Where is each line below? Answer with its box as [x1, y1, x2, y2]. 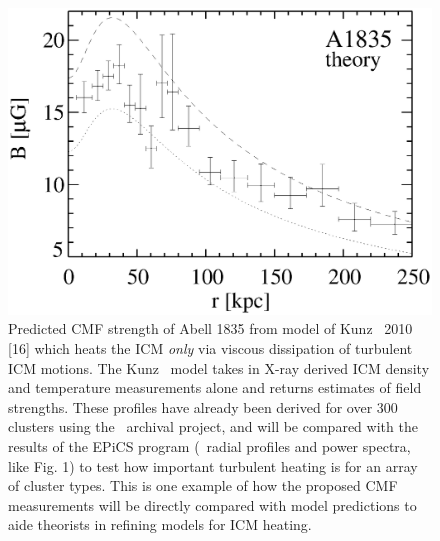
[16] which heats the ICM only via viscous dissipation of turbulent [8, 338, 413, 358]
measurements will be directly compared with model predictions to [8, 494, 417, 515]
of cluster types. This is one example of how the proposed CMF [8, 475, 398, 496]
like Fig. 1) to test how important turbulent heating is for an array [8, 455, 418, 476]
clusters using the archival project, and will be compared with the [8, 416, 418, 437]
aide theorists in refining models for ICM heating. [8, 514, 312, 535]
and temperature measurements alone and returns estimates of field [8, 377, 422, 398]
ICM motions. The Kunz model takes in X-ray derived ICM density [8, 357, 430, 378]
